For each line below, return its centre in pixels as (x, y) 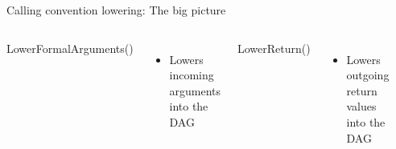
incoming (192, 75)
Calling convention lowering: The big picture (116, 10)
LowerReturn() (274, 48)
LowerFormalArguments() (70, 48)
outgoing (368, 75)
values (361, 106)
